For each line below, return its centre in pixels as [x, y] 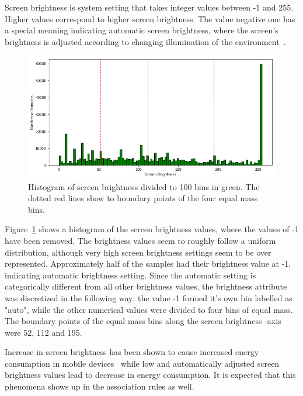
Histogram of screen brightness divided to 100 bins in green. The [144, 186]
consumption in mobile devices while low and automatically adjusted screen [142, 363]
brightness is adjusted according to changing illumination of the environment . [145, 41]
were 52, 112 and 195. [43, 332]
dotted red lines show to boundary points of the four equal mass [143, 198]
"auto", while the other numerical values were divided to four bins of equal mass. [149, 309]
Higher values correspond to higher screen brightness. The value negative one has [150, 18]
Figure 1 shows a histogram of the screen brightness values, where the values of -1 [152, 229]
